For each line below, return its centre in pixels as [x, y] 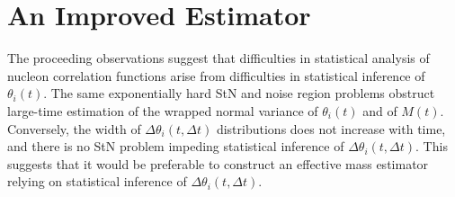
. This [432, 146]
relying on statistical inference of [97, 181]
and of [380, 110]
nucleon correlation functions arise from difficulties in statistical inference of [216, 75]
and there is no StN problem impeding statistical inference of [176, 146]
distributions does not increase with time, [331, 128]
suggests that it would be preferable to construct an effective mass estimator [218, 163]
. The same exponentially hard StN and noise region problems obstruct [239, 93]
